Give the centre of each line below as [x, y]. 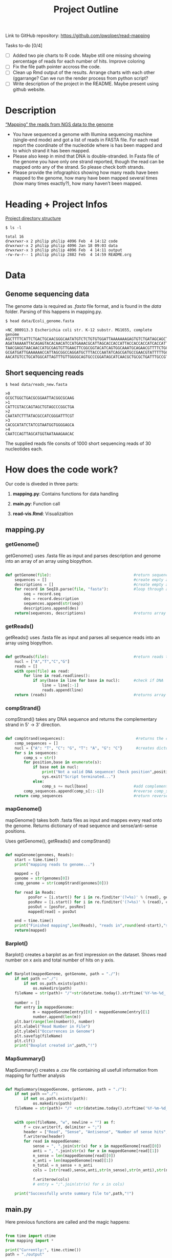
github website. [29, 90]
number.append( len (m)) [57, 1017]
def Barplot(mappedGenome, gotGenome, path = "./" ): [63, 974]
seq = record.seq [42, 594]
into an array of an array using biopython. [49, 561]
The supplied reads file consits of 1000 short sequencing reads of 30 [78, 444]
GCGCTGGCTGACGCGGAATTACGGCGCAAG [40, 398]
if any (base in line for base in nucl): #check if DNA [98, 681]
